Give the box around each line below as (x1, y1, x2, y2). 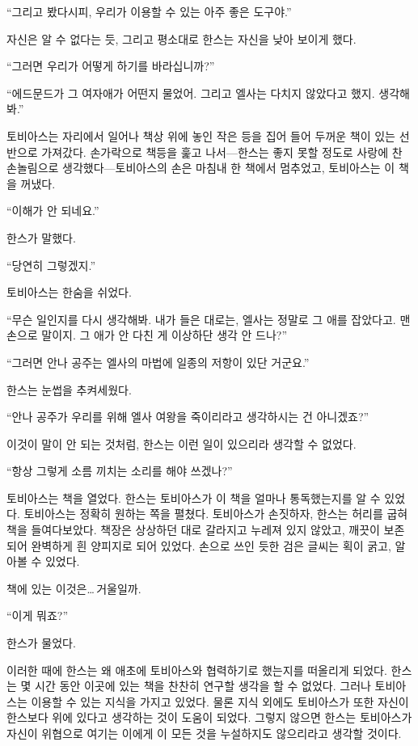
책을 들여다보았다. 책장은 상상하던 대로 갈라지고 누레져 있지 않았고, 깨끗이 (6, 521, 380, 538)
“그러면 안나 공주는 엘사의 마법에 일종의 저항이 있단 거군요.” (6, 353, 310, 370)
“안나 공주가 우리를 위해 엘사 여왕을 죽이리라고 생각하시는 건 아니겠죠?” (6, 408, 369, 425)
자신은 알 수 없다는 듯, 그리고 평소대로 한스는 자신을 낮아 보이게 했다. (6, 30, 357, 47)
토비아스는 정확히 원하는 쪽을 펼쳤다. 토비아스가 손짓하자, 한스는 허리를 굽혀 (23, 505, 408, 522)
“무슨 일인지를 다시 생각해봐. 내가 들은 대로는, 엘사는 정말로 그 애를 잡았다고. (6, 310, 396, 327)
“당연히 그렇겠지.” (6, 256, 95, 273)
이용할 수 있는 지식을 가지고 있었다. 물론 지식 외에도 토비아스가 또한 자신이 (31, 693, 409, 710)
